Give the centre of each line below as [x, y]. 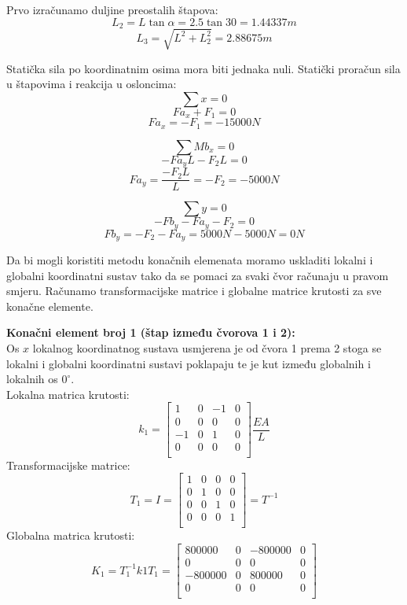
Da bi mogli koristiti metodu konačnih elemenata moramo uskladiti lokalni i [190, 260]
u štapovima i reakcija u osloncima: [92, 84]
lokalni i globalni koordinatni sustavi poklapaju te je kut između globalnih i [189, 363]
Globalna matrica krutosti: [71, 535]
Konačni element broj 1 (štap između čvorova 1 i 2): [151, 332]
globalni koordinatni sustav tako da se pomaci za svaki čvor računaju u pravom [198, 275]
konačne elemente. [50, 306]
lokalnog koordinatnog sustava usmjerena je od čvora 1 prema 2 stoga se [207, 348]
